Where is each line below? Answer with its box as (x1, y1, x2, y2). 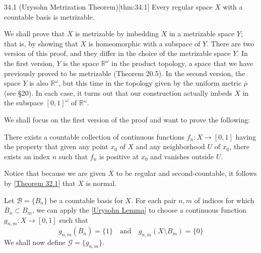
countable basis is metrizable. (4, 11, 95, 22)
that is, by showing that (4, 38, 78, 48)
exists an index (4, 151, 50, 161)
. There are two (207, 38, 254, 48)
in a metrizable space (169, 28, 235, 39)
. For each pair (131, 195, 176, 205)
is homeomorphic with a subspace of (88, 38, 201, 48)
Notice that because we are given (4, 168, 106, 178)
